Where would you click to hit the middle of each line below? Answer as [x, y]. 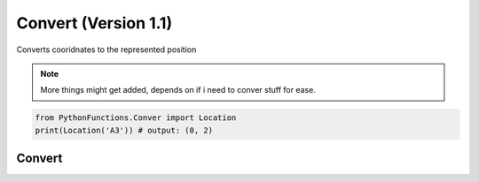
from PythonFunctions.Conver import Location [136, 118]
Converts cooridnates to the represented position [106, 49]
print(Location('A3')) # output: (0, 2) [124, 130]
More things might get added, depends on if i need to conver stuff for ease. [178, 90]
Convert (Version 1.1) [94, 23]
